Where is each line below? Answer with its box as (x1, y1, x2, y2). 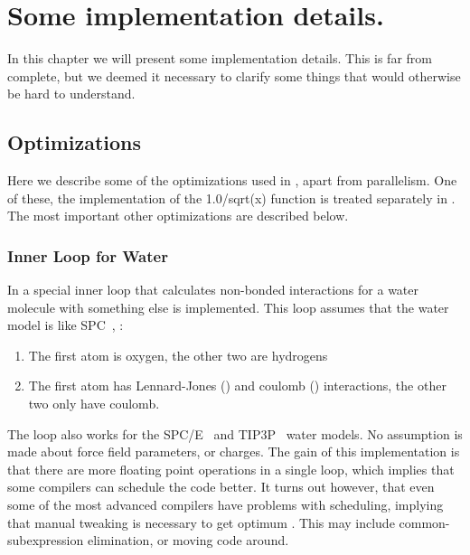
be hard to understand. (7, 84, 136, 103)
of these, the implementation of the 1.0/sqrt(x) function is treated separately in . (7, 188, 456, 207)
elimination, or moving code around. (87, 531, 289, 550)
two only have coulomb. (28, 394, 160, 413)
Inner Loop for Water (7, 244, 168, 267)
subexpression (7, 531, 84, 550)
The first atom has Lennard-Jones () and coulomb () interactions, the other (28, 376, 446, 395)
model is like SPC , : (7, 315, 124, 334)
